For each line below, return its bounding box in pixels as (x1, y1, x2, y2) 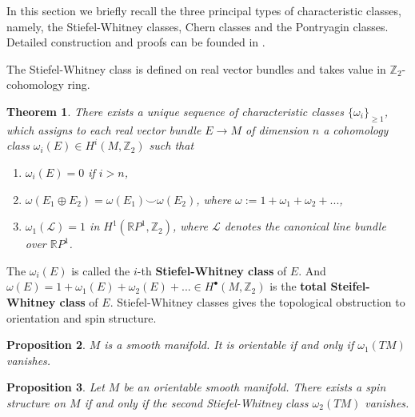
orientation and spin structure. (6, 309, 157, 326)
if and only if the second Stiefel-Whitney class (84, 394, 309, 411)
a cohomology (323, 121, 389, 138)
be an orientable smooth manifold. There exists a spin (123, 379, 386, 395)
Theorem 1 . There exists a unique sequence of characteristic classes (6, 102, 344, 119)
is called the (71, 262, 130, 279)
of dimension (245, 121, 309, 138)
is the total (269, 278, 327, 295)
